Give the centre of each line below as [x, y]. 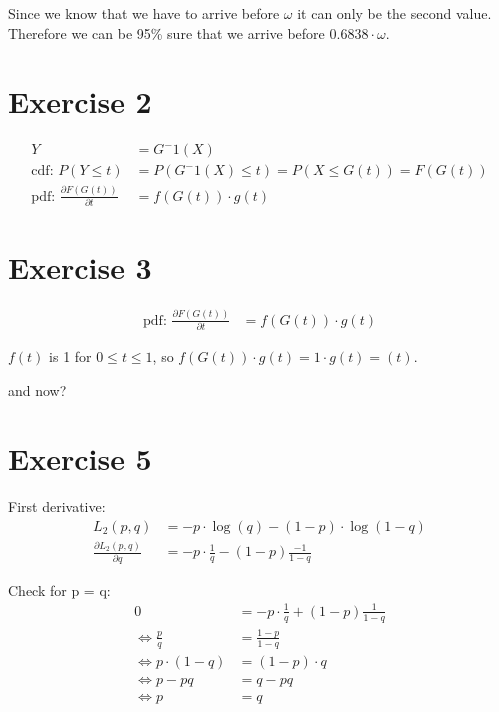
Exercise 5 [80, 458]
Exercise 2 [80, 101]
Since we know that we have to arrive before [144, 13]
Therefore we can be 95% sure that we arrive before [166, 32]
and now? [37, 389]
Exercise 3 [80, 267]
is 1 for [70, 355]
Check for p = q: [59, 589]
